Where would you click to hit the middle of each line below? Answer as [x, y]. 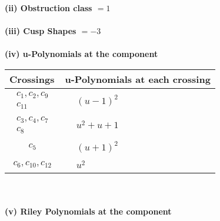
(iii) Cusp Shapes [41, 31]
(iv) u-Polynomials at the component [81, 54]
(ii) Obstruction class [49, 8]
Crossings [32, 79]
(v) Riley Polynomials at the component [88, 211]
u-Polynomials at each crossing [138, 79]
